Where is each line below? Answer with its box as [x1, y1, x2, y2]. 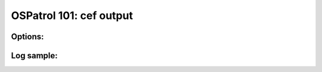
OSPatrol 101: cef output [11, 9, 134, 22]
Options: [11, 32, 44, 42]
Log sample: [11, 51, 58, 61]
